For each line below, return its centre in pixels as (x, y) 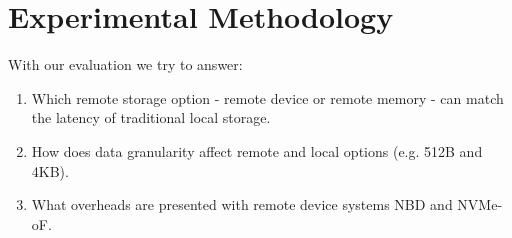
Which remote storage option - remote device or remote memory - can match (267, 97)
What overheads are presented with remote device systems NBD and (242, 204)
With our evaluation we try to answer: (125, 64)
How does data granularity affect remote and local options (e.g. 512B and (257, 150)
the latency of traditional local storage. (151, 117)
